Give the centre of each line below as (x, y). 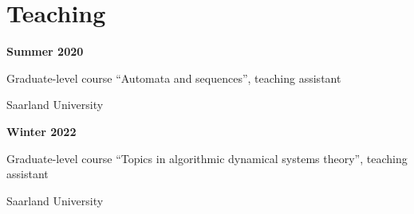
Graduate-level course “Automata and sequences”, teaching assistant (174, 78)
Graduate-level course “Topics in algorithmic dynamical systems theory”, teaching (207, 158)
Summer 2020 (45, 51)
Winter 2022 (41, 131)
